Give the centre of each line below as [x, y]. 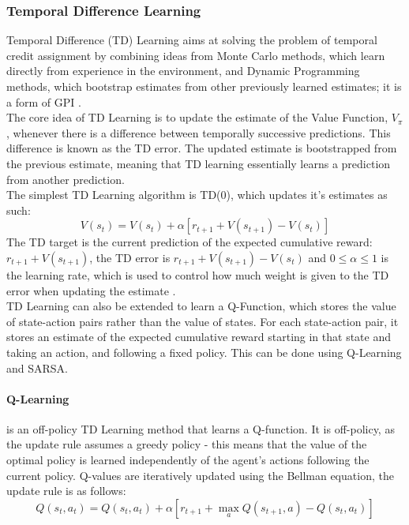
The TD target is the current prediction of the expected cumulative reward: [189, 242]
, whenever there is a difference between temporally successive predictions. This [199, 132]
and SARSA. [37, 367]
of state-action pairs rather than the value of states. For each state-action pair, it [203, 321]
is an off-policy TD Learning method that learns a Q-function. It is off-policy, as [201, 428]
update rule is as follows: [66, 491]
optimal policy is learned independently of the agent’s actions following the [188, 460]
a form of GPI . [44, 101]
